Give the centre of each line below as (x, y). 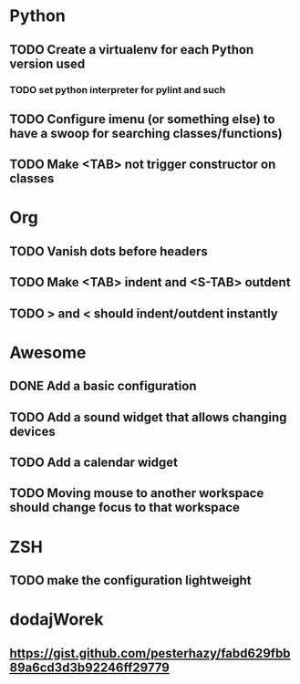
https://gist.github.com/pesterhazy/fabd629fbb (150, 653)
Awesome (48, 352)
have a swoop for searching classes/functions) (146, 133)
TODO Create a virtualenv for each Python (132, 50)
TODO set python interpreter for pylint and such (118, 89)
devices (33, 431)
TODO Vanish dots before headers (109, 251)
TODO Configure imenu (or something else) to (142, 119)
